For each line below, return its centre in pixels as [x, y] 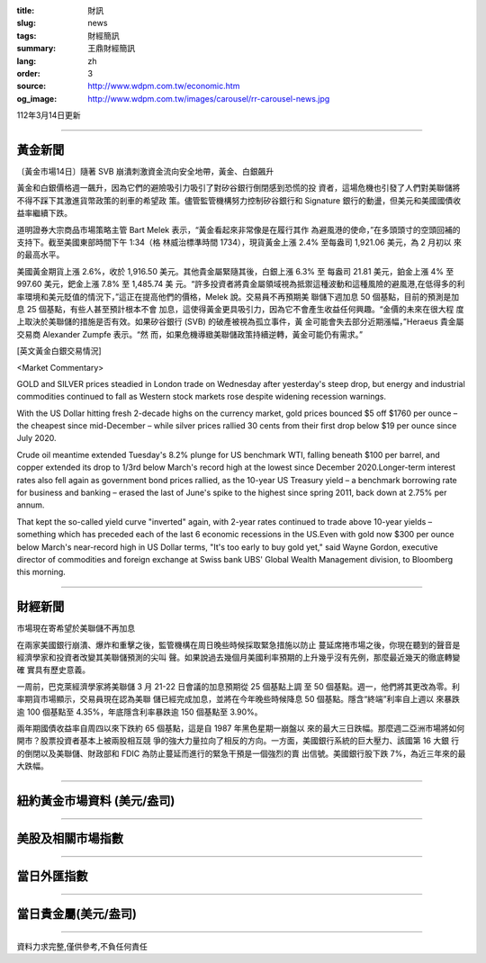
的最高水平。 [40, 255]
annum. [31, 505]
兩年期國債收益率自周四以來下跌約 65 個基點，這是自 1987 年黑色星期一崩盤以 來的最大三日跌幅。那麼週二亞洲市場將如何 [241, 728]
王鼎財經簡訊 [111, 49]
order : [28, 73]
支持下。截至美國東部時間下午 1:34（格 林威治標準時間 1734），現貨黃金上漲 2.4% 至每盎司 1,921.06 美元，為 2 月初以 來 [239, 242]
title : [26, 10]
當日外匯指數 [52, 876]
